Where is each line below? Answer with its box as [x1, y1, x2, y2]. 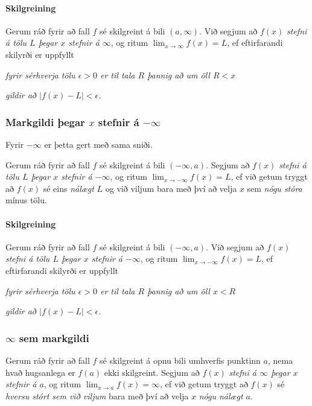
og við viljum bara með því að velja [105, 182, 237, 194]
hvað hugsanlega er [5, 366, 75, 378]
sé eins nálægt [43, 182, 94, 194]
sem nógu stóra [247, 182, 302, 194]
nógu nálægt [199, 389, 243, 402]
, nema [267, 354, 293, 366]
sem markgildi [19, 330, 89, 345]
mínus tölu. [5, 194, 47, 206]
